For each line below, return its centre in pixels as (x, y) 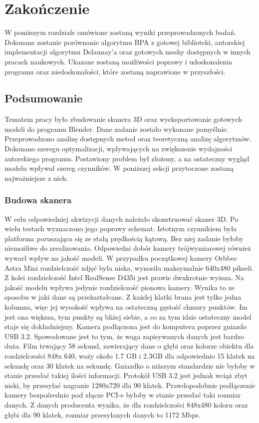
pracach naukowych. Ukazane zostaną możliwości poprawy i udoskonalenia (119, 61)
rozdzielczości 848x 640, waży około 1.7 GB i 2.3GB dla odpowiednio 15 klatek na (130, 355)
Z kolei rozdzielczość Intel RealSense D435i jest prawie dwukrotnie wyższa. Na (124, 277)
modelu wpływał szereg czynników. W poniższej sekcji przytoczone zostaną (119, 168)
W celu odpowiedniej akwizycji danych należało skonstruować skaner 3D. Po (122, 218)
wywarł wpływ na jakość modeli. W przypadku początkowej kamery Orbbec (121, 258)
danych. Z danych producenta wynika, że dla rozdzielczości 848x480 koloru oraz (126, 404)
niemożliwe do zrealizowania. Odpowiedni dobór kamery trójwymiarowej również (128, 248)
